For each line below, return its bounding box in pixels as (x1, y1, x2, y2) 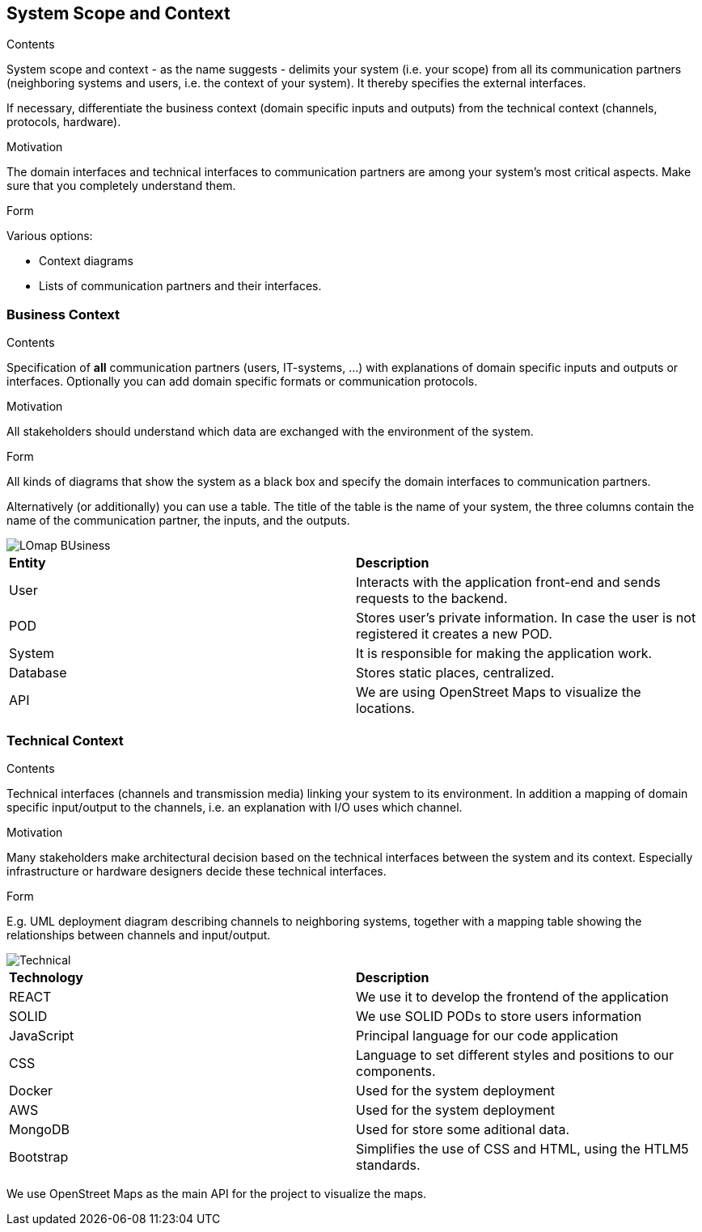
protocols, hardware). (6, 115, 121, 129)
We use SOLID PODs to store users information (356, 1007, 642, 1024)
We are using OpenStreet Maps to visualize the (356, 684, 641, 701)
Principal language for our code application (356, 1027, 619, 1044)
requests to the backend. (356, 590, 508, 607)
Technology (9, 968, 83, 985)
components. (356, 1062, 436, 1079)
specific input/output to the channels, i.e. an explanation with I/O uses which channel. (6, 800, 463, 814)
